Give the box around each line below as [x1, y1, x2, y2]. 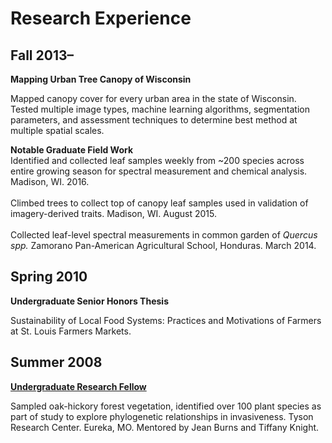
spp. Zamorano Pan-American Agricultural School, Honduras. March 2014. [10, 240, 317, 251]
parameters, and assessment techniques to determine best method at [10, 114, 298, 126]
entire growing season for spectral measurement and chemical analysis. [10, 165, 308, 177]
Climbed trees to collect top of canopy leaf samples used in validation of [10, 197, 309, 209]
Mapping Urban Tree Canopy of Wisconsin [10, 73, 192, 85]
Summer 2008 [10, 354, 103, 371]
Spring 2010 [10, 268, 88, 286]
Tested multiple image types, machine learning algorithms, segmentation [10, 103, 310, 115]
